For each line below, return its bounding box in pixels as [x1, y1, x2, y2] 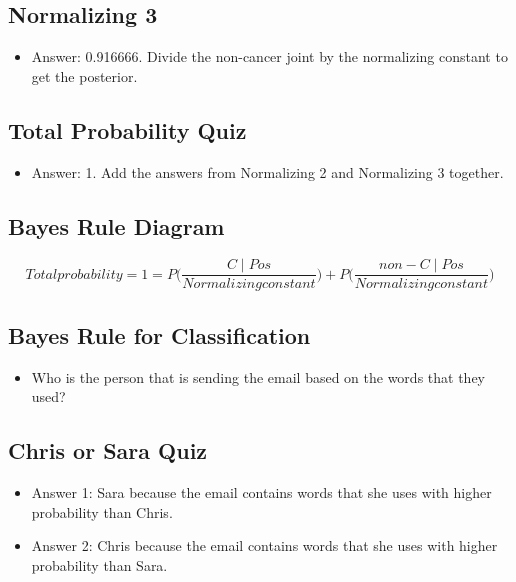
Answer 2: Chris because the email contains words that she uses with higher [31, 535, 498, 556]
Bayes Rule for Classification [8, 319, 311, 350]
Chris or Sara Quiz [8, 435, 208, 466]
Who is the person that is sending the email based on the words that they [31, 366, 485, 387]
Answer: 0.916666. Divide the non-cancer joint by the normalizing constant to [31, 46, 508, 67]
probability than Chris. [31, 501, 173, 522]
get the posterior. [31, 65, 138, 86]
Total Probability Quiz [8, 114, 247, 145]
